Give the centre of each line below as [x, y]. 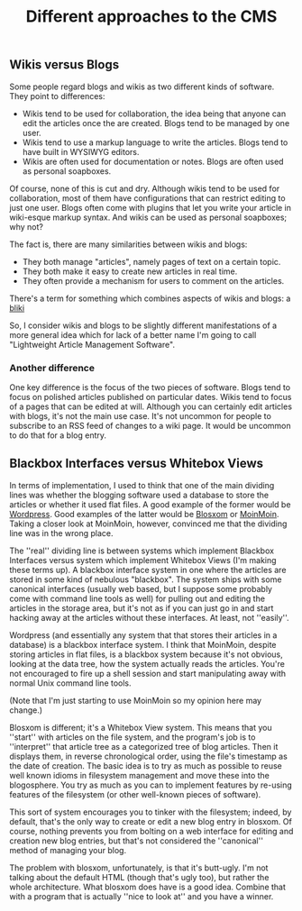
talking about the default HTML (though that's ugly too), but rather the [139, 877]
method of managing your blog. [68, 850]
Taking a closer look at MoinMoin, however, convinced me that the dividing [148, 524]
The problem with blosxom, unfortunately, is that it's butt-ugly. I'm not [139, 868]
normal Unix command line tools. [71, 683]
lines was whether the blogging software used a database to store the [139, 495]
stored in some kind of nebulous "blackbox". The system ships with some [146, 579]
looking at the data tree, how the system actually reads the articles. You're [147, 663]
